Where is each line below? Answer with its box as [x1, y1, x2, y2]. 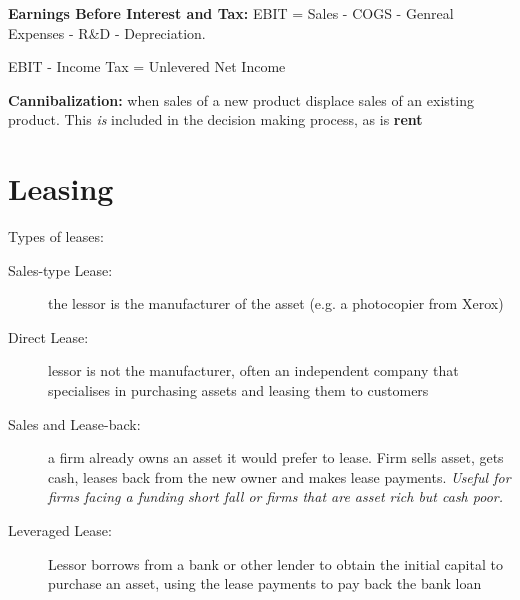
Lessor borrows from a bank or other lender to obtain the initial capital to [48, 553, 503, 574]
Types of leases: [8, 226, 104, 247]
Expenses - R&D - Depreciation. [8, 22, 206, 43]
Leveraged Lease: [8, 520, 112, 541]
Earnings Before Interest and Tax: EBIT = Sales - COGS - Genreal [8, 3, 454, 23]
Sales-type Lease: [8, 259, 113, 280]
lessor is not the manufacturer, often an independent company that [48, 360, 459, 381]
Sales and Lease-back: [8, 413, 141, 434]
